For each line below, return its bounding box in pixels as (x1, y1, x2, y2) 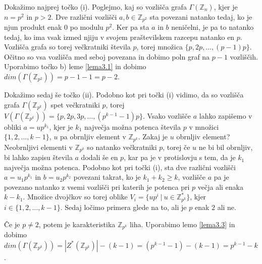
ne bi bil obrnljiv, (198, 141, 253, 152)
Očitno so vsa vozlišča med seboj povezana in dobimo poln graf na (4, 51, 210, 62)
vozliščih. (230, 51, 258, 62)
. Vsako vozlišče (143, 110, 191, 121)
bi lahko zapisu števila (4, 152, 73, 163)
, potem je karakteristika (38, 219, 116, 229)
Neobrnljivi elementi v (4, 141, 73, 152)
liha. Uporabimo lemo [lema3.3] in (129, 219, 235, 229)
